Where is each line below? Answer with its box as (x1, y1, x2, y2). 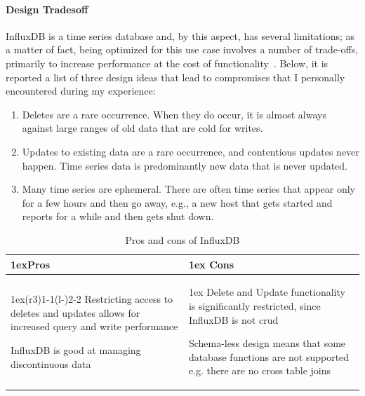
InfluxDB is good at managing (11, 342, 141, 357)
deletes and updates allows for (11, 305, 140, 320)
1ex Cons (188, 257, 234, 271)
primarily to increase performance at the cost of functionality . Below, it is (6, 55, 328, 70)
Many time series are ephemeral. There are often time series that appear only (22, 182, 355, 196)
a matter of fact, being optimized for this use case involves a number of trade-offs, (6, 42, 359, 57)
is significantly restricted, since (188, 298, 321, 313)
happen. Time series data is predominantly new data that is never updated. (22, 158, 348, 172)
